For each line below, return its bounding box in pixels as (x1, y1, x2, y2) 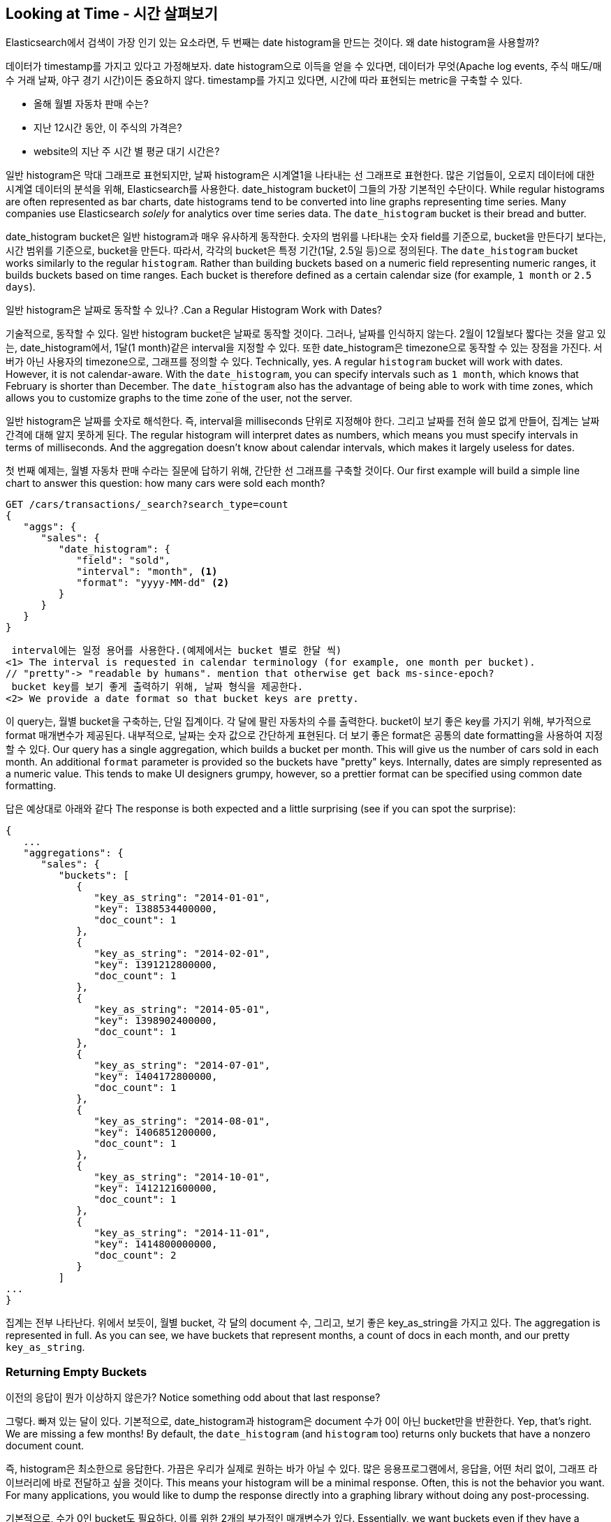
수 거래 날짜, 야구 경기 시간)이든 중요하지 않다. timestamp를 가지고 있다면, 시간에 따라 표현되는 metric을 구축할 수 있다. (6, 74, 523, 87)
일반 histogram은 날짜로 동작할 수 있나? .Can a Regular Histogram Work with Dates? (6, 304, 382, 316)
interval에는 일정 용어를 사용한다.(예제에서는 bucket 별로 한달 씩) (11, 645, 342, 657)
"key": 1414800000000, (94, 1238, 218, 1250)
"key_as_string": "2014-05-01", (94, 1004, 271, 1016)
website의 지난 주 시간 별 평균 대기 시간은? (34, 145, 220, 158)
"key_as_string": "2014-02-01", (94, 948, 271, 960)
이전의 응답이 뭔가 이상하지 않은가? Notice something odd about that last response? (6, 1391, 381, 1404)
